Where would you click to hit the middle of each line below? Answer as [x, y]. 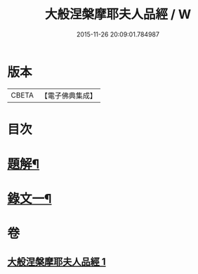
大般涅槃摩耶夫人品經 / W [118, 14]
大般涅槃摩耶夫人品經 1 [57, 262]
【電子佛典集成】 [68, 96]
